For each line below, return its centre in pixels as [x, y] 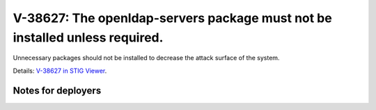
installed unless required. [88, 37]
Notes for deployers [57, 90]
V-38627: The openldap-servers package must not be [172, 18]
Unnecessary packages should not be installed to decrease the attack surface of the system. [146, 58]
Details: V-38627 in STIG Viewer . [60, 71]
